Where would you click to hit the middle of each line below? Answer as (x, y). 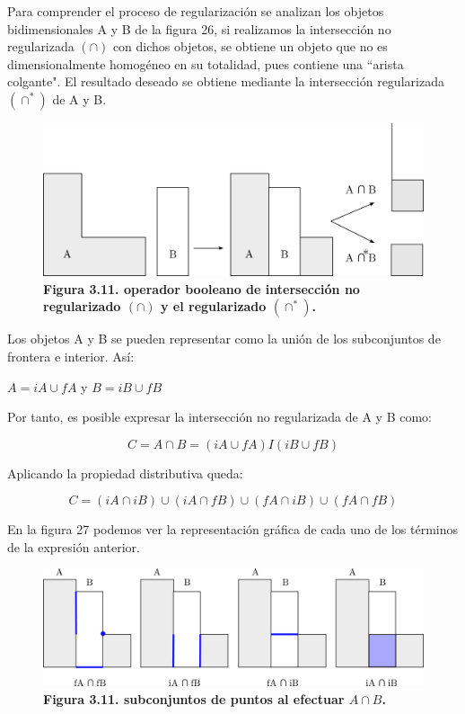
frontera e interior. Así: (71, 356)
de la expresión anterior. (74, 546)
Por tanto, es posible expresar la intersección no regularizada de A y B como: (220, 417)
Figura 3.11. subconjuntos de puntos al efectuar (194, 698)
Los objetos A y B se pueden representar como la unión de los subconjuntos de (224, 339)
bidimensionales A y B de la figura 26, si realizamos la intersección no (199, 28)
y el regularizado (213, 306)
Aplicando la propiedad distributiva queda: (125, 473)
